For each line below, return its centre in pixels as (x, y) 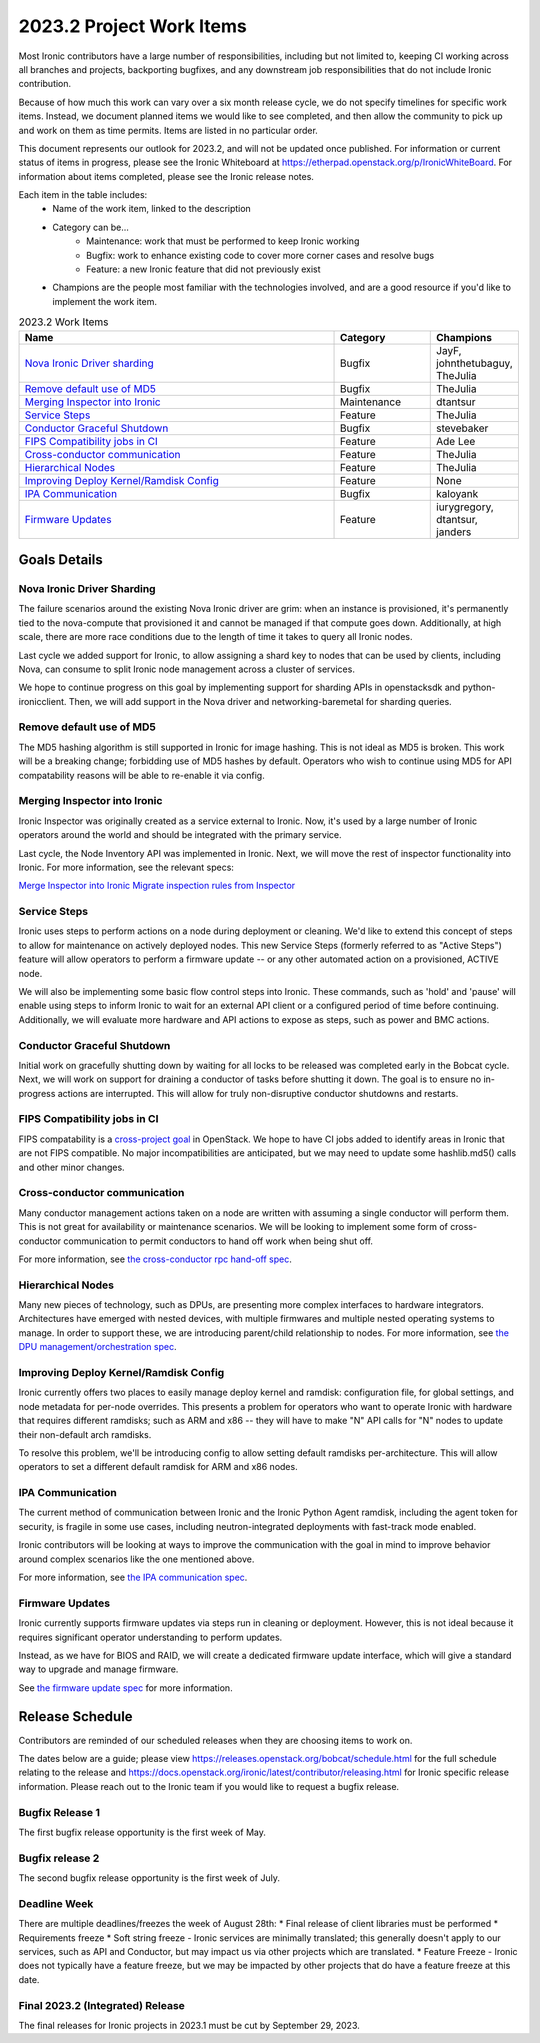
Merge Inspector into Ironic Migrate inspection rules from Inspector (157, 886)
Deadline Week (56, 1903)
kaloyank (457, 493)
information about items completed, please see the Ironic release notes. (166, 176)
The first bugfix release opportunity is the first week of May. (142, 1832)
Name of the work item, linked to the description (152, 209)
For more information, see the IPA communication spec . (133, 1577)
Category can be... (91, 227)
